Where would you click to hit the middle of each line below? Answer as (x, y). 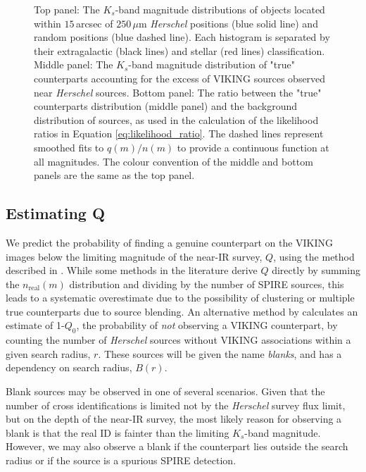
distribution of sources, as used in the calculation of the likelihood (176, 119)
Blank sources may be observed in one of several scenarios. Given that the (165, 391)
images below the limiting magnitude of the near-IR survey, (134, 256)
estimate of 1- (35, 325)
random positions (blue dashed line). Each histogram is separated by (182, 37)
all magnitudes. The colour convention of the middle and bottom (173, 161)
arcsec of (94, 23)
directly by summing (316, 270)
